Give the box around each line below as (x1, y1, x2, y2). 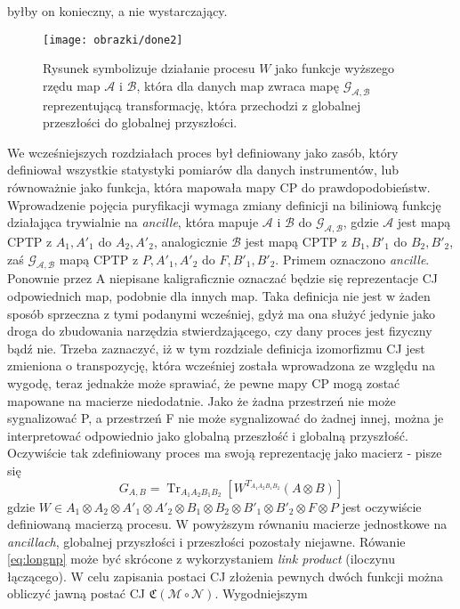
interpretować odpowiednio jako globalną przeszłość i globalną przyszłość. (7, 426, 408, 444)
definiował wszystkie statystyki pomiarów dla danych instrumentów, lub (7, 160, 399, 179)
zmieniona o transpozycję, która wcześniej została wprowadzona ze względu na (7, 356, 435, 375)
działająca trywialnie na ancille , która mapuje (7, 213, 259, 231)
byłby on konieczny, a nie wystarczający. (7, 2, 228, 20)
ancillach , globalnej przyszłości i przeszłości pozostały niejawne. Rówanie (7, 532, 406, 550)
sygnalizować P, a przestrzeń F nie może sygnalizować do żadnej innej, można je (7, 409, 444, 427)
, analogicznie (153, 232, 228, 250)
